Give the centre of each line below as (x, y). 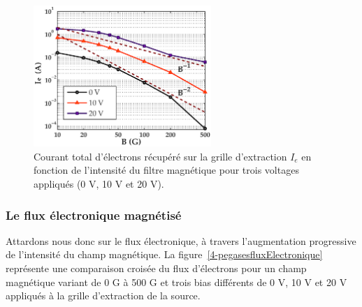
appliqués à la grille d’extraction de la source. (103, 295)
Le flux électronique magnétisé (94, 215)
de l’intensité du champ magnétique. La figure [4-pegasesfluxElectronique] (164, 254)
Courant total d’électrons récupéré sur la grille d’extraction (160, 156)
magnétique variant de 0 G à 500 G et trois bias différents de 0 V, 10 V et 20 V (176, 282)
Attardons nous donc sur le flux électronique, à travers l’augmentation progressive (181, 240)
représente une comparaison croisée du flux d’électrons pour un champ (156, 268)
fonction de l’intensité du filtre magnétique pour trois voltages (166, 170)
